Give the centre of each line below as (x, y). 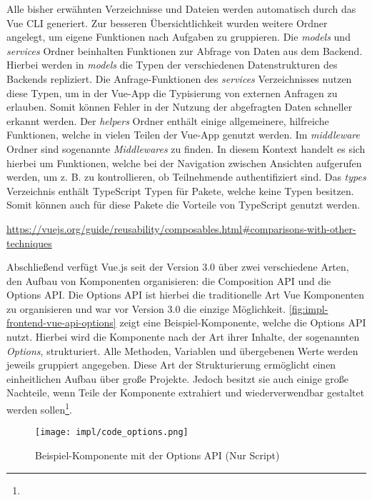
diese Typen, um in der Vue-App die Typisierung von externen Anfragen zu (172, 92)
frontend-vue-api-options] (61, 322)
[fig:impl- (308, 308)
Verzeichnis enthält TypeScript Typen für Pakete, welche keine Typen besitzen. (180, 190)
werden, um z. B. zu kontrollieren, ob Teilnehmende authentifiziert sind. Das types (186, 177)
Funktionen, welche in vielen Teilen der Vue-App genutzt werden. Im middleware (183, 135)
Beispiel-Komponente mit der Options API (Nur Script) (157, 455)
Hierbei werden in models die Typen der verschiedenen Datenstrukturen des (172, 65)
